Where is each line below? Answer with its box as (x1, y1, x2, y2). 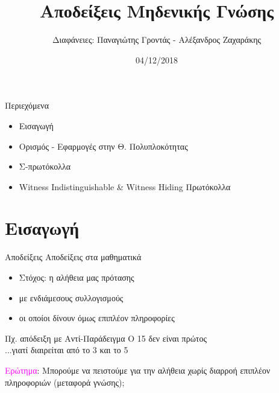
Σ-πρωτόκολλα (19, 160, 71, 173)
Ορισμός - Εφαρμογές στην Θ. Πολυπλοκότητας (19, 139, 188, 152)
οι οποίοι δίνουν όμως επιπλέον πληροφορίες (19, 312, 175, 324)
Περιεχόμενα (5, 99, 49, 112)
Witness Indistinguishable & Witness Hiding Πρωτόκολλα (19, 180, 231, 193)
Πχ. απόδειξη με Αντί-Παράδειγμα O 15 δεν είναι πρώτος (5, 331, 207, 344)
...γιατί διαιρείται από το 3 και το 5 (5, 343, 128, 356)
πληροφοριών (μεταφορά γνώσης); (5, 375, 125, 388)
